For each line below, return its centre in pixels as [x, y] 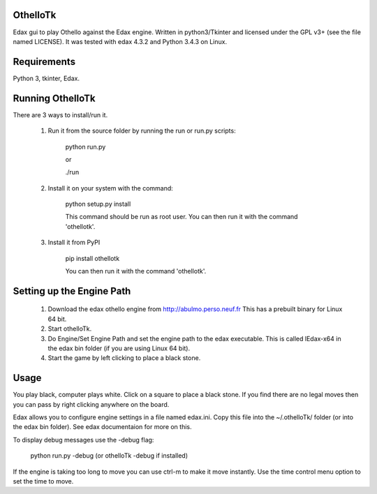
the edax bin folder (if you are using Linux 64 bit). [119, 348]
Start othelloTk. [70, 329]
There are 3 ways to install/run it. [60, 114]
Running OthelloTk [54, 98]
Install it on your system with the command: [111, 188]
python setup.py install [98, 204]
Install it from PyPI [74, 242]
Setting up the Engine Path [72, 291]
